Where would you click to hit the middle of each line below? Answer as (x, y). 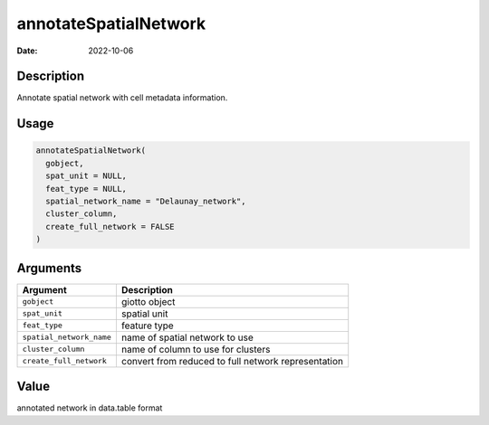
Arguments (49, 268)
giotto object (148, 301)
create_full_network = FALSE (110, 227)
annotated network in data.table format (90, 408)
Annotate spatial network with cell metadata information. (122, 98)
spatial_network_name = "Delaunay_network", (146, 202)
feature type (147, 326)
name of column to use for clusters (196, 349)
